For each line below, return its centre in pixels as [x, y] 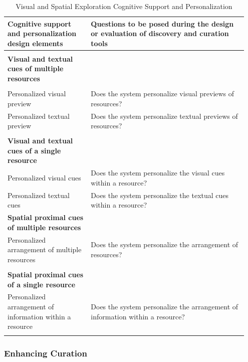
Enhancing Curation [46, 353]
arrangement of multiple [45, 249]
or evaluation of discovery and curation [160, 33]
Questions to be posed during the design [162, 23]
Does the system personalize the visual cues [158, 173]
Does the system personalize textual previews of [164, 116]
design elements [35, 43]
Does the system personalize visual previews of [163, 94]
